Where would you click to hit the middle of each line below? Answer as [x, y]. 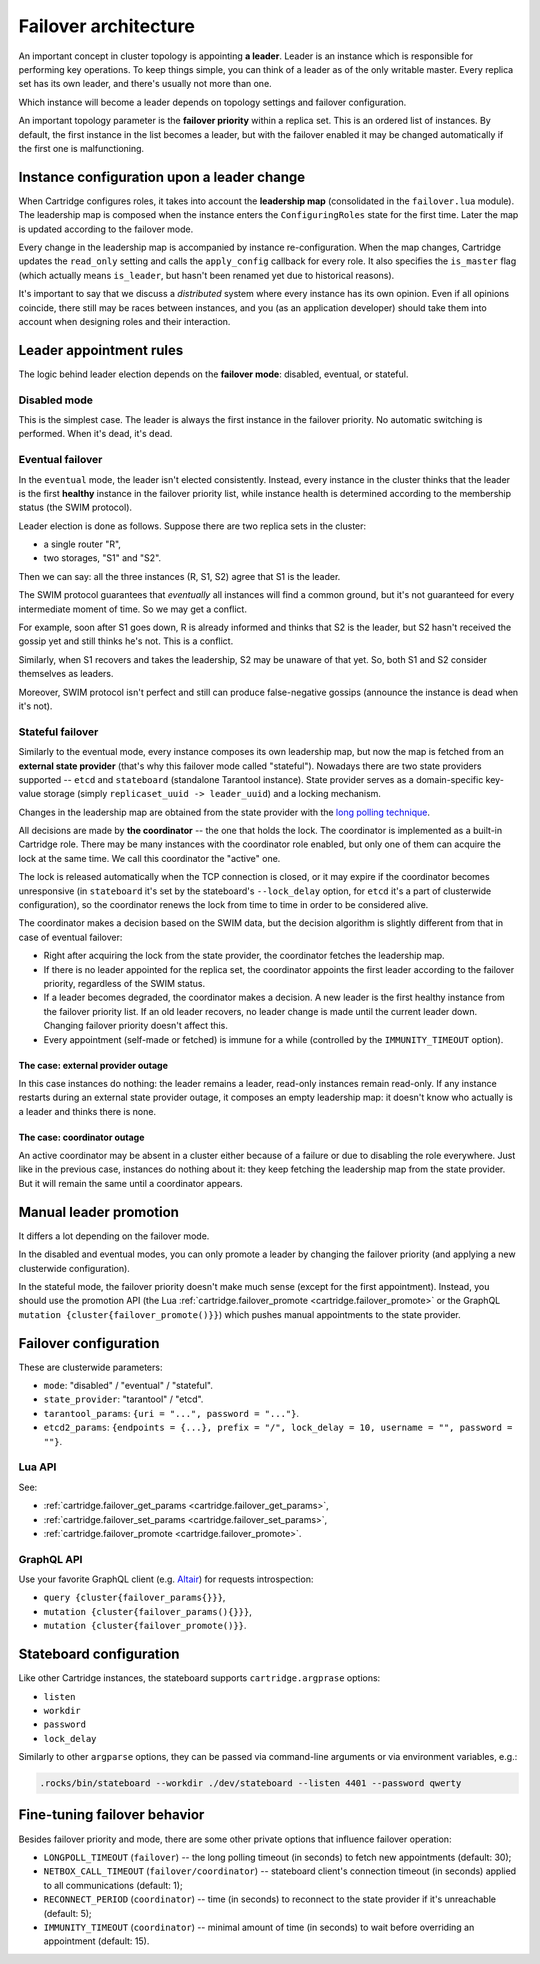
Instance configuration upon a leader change [162, 176]
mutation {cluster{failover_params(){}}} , [147, 1611]
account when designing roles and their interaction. [124, 321]
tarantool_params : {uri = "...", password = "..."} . [171, 1413]
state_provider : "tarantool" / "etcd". [123, 1399]
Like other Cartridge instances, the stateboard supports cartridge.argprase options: [199, 1678]
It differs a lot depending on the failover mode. [114, 1236]
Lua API [37, 1467]
